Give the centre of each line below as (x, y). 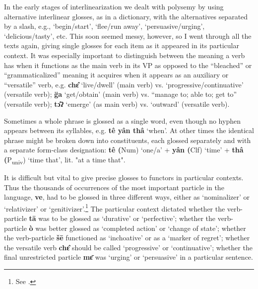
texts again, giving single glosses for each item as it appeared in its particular (122, 45)
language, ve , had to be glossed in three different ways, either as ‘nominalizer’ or (127, 197)
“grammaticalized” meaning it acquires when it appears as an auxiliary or (116, 75)
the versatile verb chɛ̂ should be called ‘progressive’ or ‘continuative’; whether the (128, 247)
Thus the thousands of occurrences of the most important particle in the (114, 187)
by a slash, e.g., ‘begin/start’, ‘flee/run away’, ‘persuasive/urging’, (104, 26)
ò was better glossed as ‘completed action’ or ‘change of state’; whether (137, 228)
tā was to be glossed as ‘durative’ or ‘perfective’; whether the (122, 218)
